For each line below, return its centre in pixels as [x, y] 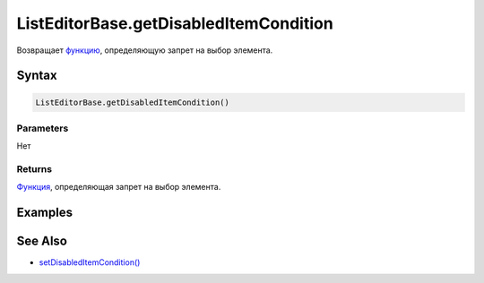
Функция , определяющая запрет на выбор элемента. [119, 187]
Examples [45, 213]
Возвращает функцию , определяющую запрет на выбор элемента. [145, 50]
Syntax [37, 76]
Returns [35, 169]
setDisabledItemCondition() [90, 262]
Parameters [43, 128]
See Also [42, 241]
